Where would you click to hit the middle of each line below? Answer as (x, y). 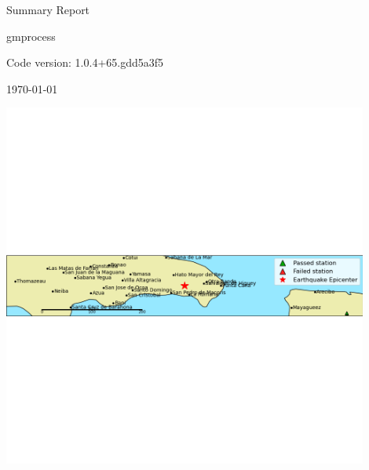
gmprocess (31, 36)
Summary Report (48, 9)
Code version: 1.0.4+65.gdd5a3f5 (85, 62)
